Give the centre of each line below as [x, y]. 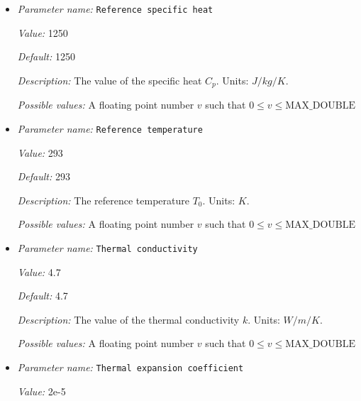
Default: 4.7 [43, 296]
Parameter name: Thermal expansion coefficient [130, 367]
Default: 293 [44, 176]
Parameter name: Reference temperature [110, 128]
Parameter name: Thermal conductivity [107, 247]
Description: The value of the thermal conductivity [128, 319]
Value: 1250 [43, 32]
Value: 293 [40, 152]
